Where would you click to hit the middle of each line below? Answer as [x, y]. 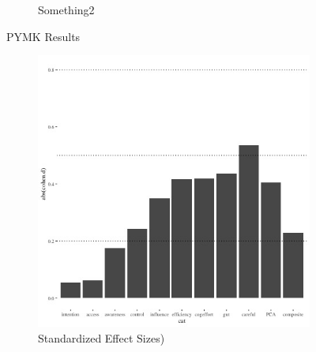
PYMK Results [43, 36]
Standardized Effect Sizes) [102, 337]
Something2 [66, 9]
